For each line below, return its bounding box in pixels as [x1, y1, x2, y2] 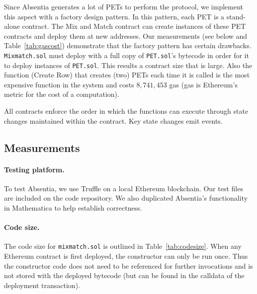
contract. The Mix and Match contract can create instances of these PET [22, 21, 246, 31]
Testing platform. [4, 164, 65, 174]
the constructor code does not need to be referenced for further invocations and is [4, 260, 253, 271]
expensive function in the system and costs [4, 79, 134, 89]
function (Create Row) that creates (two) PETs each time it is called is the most [4, 70, 250, 80]
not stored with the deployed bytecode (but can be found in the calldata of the [4, 270, 245, 281]
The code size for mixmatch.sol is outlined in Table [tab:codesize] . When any [4, 241, 242, 251]
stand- [226, 11, 246, 21]
